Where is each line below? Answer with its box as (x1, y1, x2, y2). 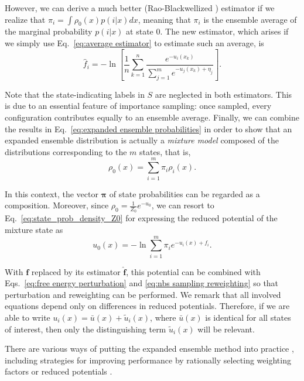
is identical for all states (205, 311, 291, 324)
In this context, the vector (5, 187, 98, 200)
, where (150, 311, 176, 324)
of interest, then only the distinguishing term (5, 322, 166, 335)
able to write (5, 311, 50, 324)
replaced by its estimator (31, 265, 121, 277)
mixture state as (5, 223, 63, 235)
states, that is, (139, 145, 191, 157)
